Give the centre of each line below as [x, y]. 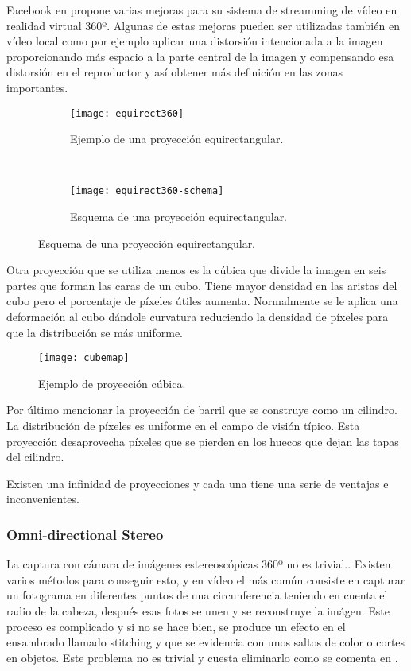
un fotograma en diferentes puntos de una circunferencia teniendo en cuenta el [197, 595]
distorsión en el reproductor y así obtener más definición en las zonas [174, 72]
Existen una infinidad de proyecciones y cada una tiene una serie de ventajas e [198, 483]
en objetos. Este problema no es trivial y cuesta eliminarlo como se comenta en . [202, 657]
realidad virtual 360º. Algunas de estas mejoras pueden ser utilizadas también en [203, 25]
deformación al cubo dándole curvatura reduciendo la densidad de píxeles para [198, 317]
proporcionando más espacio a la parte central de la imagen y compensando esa [200, 56]
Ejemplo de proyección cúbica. [112, 383]
